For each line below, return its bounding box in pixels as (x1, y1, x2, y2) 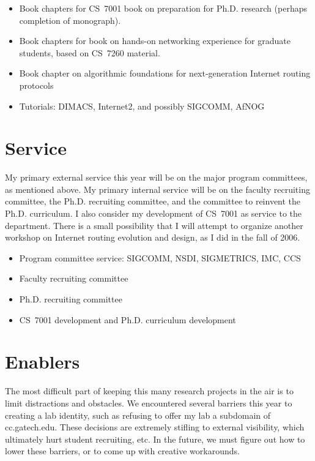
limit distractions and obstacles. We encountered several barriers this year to (5, 396, 292, 409)
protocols (19, 78, 54, 91)
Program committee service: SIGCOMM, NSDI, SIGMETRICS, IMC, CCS (19, 251, 301, 264)
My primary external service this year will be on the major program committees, (5, 171, 308, 184)
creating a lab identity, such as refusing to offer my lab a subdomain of (5, 408, 271, 421)
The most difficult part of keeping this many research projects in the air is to (5, 384, 294, 397)
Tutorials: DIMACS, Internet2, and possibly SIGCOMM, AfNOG (19, 99, 265, 112)
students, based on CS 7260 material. (19, 46, 160, 59)
